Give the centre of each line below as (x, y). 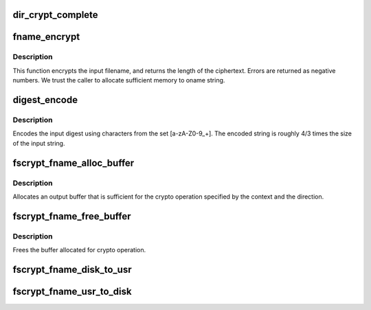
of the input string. (39, 143)
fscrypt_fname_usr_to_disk (72, 291)
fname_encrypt (46, 37)
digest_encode (45, 100)
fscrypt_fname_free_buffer (72, 216)
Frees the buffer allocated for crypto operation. (79, 250)
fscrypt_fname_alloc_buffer (74, 163)
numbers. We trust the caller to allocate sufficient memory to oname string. (119, 80)
